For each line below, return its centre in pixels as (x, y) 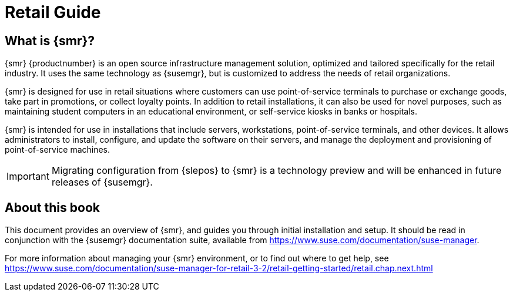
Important (28, 176)
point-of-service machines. (58, 150)
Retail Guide (53, 12)
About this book (52, 207)
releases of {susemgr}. (102, 182)
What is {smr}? (50, 41)
